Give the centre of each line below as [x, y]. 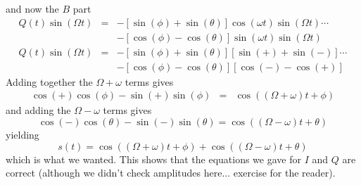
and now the [32, 8]
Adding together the [49, 81]
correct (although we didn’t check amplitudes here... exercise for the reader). [171, 173]
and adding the [38, 110]
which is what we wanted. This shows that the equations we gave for [153, 159]
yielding [23, 134]
